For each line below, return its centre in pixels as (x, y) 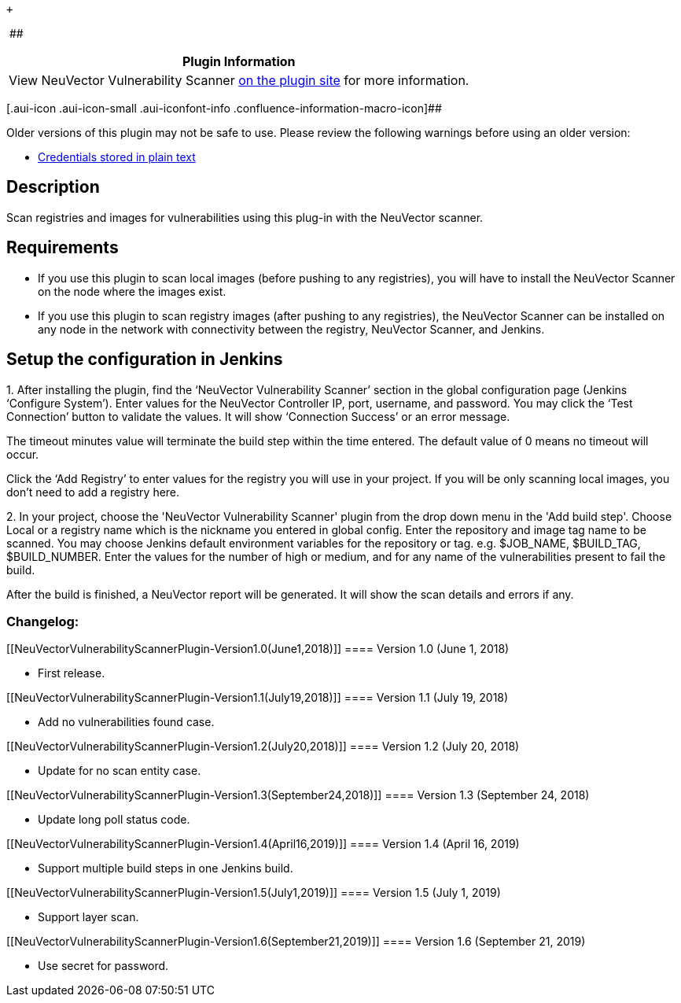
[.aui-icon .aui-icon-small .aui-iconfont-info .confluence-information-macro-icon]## (224, 108)
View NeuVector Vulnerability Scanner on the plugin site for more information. (239, 80)
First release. (72, 673)
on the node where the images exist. (132, 291)
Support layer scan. (88, 917)
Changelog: (43, 621)
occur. (23, 454)
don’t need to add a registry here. (93, 492)
